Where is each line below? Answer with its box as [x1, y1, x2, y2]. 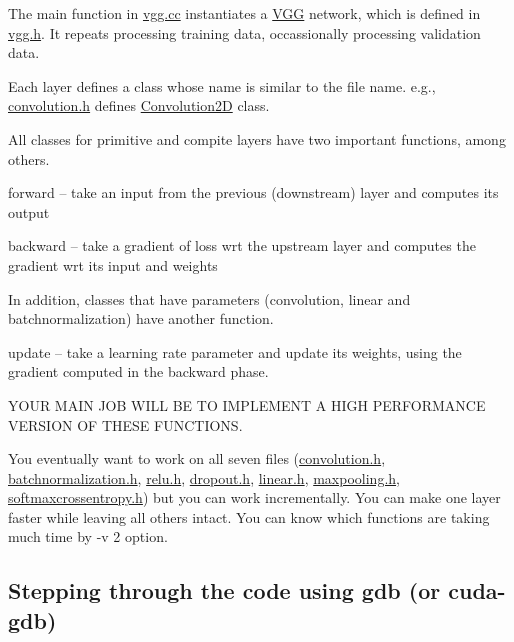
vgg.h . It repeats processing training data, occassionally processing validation [8, 22, 481, 43]
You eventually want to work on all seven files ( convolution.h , [8, 448, 386, 469]
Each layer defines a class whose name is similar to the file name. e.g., [8, 75, 436, 96]
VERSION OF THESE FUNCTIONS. [8, 414, 243, 435]
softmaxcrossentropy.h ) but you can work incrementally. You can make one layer [8, 487, 501, 508]
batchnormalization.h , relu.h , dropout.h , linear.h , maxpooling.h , [8, 467, 400, 488]
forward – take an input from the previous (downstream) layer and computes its [8, 182, 499, 203]
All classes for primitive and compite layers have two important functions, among [8, 128, 506, 149]
